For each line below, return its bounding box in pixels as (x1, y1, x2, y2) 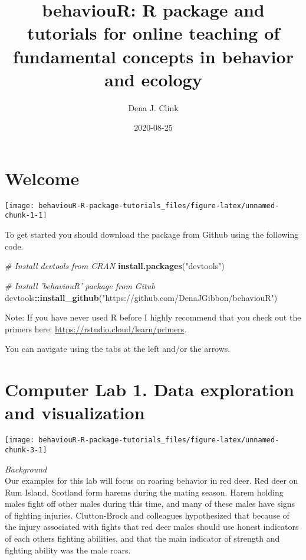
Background (5, 462, 47, 475)
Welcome (5, 166, 80, 190)
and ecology (104, 67, 202, 91)
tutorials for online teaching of (27, 21, 280, 45)
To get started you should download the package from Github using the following (5, 228, 299, 241)
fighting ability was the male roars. (5, 543, 131, 556)
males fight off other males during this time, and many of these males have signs (5, 497, 295, 510)
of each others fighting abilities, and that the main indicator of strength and (5, 532, 280, 545)
